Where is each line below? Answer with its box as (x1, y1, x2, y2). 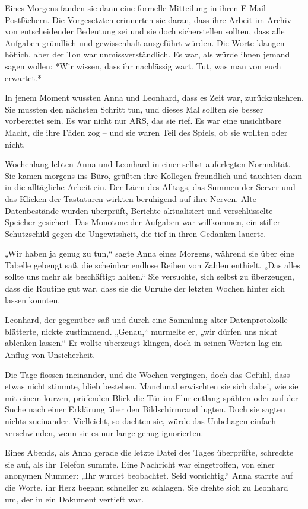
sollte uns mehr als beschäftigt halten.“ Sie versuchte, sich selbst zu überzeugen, (5, 270, 294, 283)
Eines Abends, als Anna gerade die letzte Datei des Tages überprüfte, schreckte (5, 446, 294, 459)
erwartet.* (5, 71, 42, 84)
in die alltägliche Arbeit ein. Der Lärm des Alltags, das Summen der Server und (5, 181, 296, 193)
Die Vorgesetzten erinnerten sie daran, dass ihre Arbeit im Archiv (52, 13, 291, 25)
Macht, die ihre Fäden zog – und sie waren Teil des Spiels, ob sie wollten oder (5, 126, 288, 138)
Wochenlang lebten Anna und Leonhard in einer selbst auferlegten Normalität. (5, 158, 291, 170)
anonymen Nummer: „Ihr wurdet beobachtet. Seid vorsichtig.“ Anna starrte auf (5, 469, 293, 482)
